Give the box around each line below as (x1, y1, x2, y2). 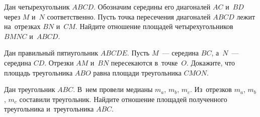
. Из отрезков (190, 84, 232, 94)
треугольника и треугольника (4, 103, 94, 114)
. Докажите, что (187, 57, 235, 67)
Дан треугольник (4, 84, 55, 94)
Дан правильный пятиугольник (4, 47, 99, 58)
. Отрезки (44, 57, 74, 67)
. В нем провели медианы (73, 84, 153, 94)
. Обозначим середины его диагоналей (93, 1, 211, 11)
